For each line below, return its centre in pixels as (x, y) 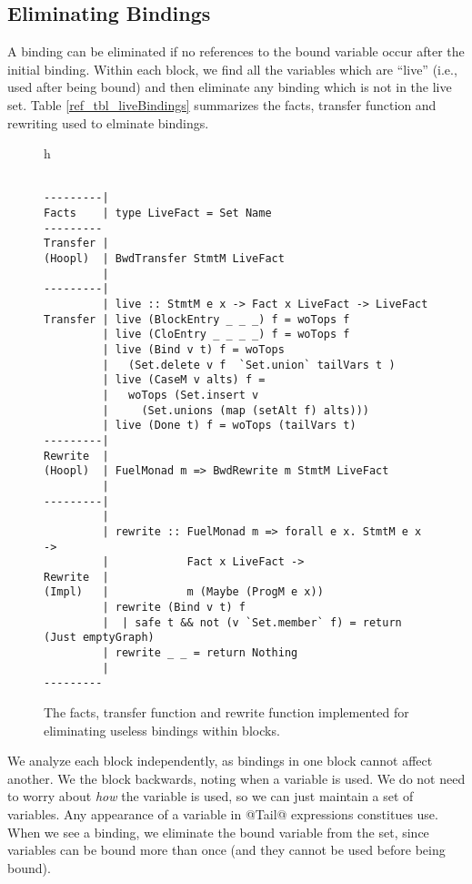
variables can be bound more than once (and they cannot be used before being (226, 850)
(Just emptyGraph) (99, 638)
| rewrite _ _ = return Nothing (200, 653)
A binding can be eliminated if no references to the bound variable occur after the (236, 51)
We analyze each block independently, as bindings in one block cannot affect (220, 761)
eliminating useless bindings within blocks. (162, 730)
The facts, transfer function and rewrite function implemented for (226, 712)
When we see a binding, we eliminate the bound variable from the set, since (218, 832)
